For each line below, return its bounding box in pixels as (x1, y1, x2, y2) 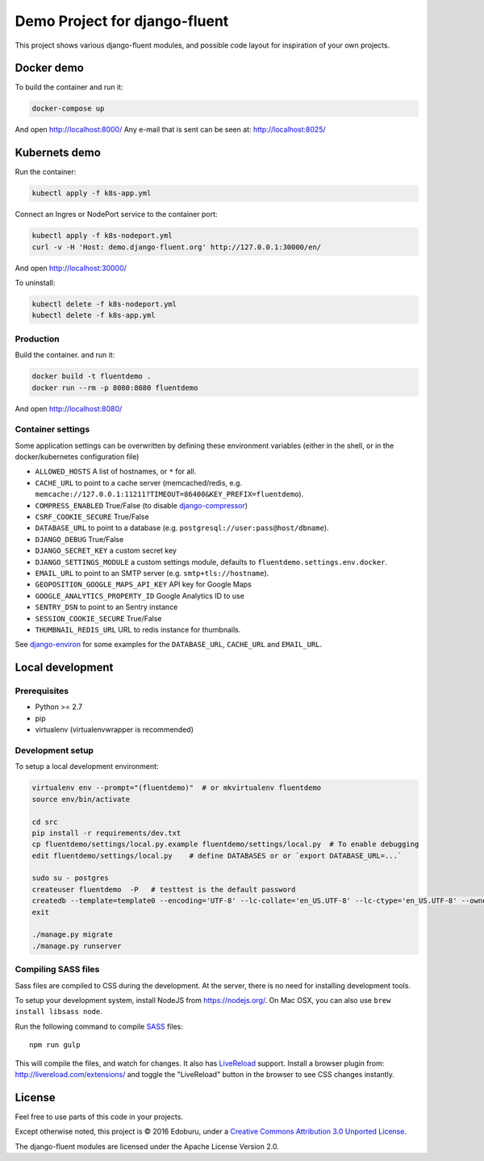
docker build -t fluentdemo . (31, 372, 152, 381)
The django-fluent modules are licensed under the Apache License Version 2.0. (15, 1142, 280, 1151)
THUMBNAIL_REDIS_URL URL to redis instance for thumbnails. (35, 624, 241, 634)
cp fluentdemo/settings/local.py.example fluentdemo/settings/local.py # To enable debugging (31, 840, 419, 849)
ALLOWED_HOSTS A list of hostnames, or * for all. (35, 466, 197, 476)
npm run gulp (29, 1041, 81, 1050)
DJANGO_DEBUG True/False (35, 534, 124, 544)
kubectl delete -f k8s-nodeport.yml (31, 299, 177, 309)
